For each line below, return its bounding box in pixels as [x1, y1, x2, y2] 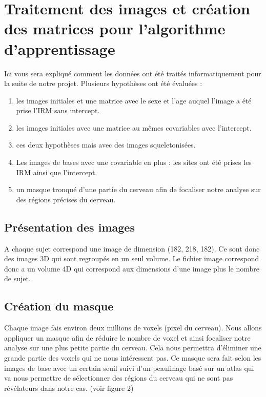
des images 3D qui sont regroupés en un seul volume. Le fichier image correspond [4, 253, 259, 264]
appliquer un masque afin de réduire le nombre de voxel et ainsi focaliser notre [4, 332, 251, 343]
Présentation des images [4, 219, 135, 235]
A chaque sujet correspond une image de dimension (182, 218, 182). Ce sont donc [4, 243, 260, 254]
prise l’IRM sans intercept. [16, 105, 100, 116]
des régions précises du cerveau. [16, 194, 116, 204]
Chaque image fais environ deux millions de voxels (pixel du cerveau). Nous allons [4, 322, 262, 333]
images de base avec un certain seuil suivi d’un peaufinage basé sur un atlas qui [4, 362, 254, 373]
